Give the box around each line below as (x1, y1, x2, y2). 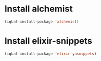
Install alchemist (4, 3, 73, 14)
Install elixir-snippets (4, 36, 92, 46)
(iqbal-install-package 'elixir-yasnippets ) (4, 51, 97, 56)
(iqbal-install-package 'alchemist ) (4, 19, 79, 24)
